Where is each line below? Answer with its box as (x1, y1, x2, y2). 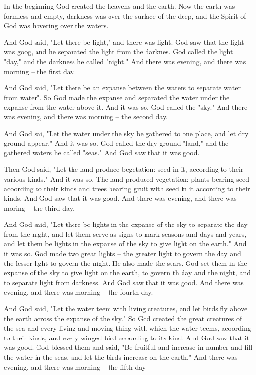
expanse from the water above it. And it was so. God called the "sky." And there (4, 102, 248, 112)
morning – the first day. (4, 66, 75, 76)
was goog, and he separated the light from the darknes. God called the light (4, 46, 233, 57)
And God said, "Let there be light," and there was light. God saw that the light (4, 37, 244, 47)
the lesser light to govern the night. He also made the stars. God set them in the (4, 258, 247, 268)
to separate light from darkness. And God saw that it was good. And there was (4, 277, 244, 287)
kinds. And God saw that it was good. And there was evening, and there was (4, 193, 237, 203)
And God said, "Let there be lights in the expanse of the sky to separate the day (4, 219, 248, 229)
